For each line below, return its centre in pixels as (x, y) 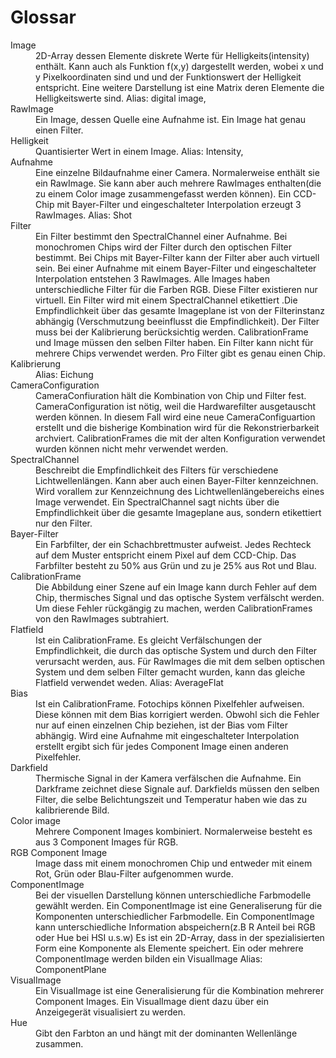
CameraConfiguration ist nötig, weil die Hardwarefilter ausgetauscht (176, 406)
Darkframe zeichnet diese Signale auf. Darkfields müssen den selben (177, 788)
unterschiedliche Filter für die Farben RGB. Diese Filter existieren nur (176, 289)
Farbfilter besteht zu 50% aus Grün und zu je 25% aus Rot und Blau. (176, 565)
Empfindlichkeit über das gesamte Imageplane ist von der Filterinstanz (180, 310)
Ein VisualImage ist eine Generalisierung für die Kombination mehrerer (180, 990)
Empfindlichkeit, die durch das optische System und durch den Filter (176, 650)
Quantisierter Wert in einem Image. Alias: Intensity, (139, 151)
